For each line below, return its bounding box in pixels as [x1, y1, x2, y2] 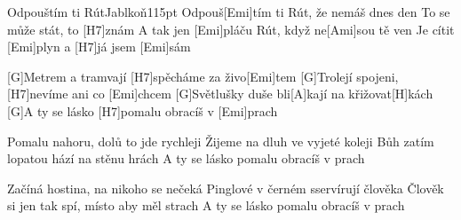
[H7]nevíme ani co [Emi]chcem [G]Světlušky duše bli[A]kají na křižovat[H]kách [7, 84, 433, 103]
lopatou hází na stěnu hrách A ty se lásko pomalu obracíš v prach [7, 149, 365, 168]
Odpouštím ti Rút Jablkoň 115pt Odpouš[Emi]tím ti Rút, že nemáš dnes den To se [7, 3, 450, 20]
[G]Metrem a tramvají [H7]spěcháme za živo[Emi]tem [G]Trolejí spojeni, [7, 67, 399, 85]
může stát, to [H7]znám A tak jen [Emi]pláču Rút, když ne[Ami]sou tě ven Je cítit [7, 20, 455, 38]
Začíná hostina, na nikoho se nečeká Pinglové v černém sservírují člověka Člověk [7, 178, 444, 197]
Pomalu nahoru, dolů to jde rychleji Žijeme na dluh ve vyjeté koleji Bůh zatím [7, 131, 434, 150]
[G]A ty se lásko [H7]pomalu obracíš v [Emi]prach [7, 101, 278, 120]
